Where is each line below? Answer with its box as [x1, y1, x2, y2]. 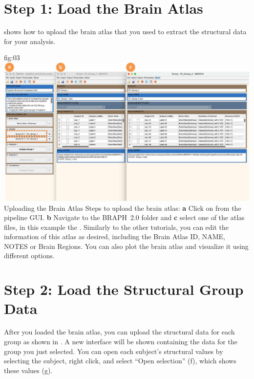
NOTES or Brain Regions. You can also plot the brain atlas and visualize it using [4, 241, 249, 251]
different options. [4, 250, 55, 261]
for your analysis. [4, 36, 56, 46]
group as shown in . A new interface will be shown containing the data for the [4, 336, 237, 346]
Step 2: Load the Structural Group [4, 279, 244, 299]
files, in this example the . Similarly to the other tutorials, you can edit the [4, 222, 229, 232]
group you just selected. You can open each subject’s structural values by [4, 346, 223, 356]
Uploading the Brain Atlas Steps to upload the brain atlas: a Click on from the [4, 202, 241, 213]
